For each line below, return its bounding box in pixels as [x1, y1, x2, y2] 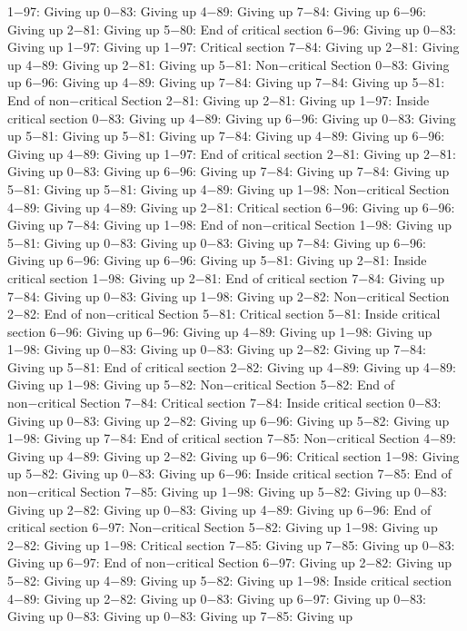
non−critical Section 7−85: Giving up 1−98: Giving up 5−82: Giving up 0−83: [7, 482, 447, 501]
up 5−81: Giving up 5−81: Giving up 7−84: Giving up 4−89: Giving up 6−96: [7, 126, 445, 145]
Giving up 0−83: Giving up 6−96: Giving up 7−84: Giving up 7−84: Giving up [7, 162, 450, 181]
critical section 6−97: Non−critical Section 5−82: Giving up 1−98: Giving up [7, 518, 438, 537]
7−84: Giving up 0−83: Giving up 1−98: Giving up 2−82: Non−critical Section [7, 286, 450, 305]
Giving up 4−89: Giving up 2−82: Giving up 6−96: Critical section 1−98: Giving [7, 446, 460, 465]
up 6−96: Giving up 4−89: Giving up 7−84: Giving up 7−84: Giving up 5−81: [7, 73, 445, 92]
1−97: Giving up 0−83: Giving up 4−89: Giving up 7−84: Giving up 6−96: [7, 2, 426, 20]
